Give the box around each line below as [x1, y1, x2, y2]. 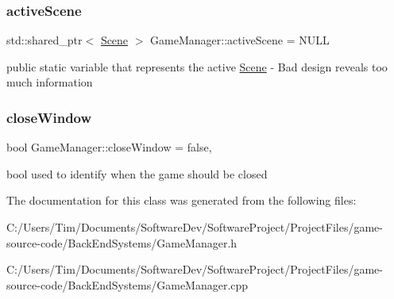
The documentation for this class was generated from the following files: [6, 192, 357, 209]
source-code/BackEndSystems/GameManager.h [6, 234, 238, 251]
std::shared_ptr [6, 32, 83, 48]
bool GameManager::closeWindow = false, [6, 139, 212, 155]
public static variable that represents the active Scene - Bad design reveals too [6, 58, 388, 75]
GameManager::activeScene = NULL [150, 32, 330, 48]
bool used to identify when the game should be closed [6, 165, 268, 182]
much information [6, 74, 93, 90]
